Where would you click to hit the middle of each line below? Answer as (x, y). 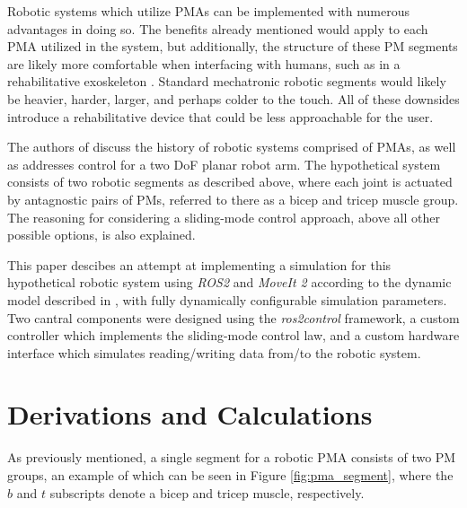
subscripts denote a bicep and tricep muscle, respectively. (207, 492)
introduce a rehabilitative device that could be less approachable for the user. (220, 116)
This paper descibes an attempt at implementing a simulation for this (199, 264)
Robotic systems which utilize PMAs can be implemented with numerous (209, 11)
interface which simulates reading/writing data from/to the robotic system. (214, 352)
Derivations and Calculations (190, 414)
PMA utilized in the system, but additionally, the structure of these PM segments (233, 46)
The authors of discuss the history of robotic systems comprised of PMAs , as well (232, 147)
